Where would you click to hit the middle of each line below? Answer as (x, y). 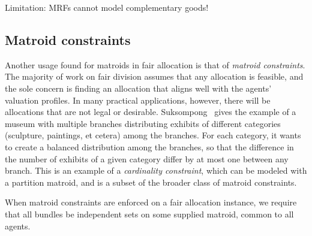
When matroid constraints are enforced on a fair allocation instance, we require (151, 202)
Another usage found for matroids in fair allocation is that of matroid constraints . (155, 64)
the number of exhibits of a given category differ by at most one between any (147, 158)
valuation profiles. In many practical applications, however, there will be (138, 100)
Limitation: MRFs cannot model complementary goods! (107, 7)
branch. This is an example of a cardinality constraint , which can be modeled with (156, 170)
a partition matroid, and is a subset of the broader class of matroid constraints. (151, 182)
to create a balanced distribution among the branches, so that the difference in (149, 146)
